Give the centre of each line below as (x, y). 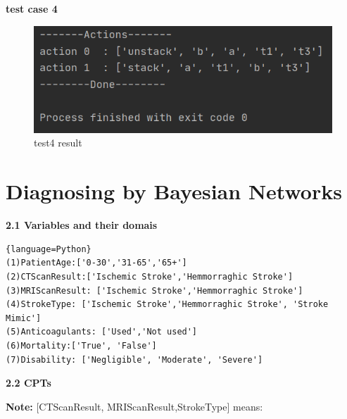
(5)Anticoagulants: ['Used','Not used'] (102, 332)
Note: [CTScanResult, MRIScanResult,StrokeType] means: (134, 406)
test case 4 (32, 8)
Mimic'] (24, 318)
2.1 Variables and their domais (82, 225)
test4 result (58, 143)
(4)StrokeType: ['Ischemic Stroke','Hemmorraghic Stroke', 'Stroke (167, 305)
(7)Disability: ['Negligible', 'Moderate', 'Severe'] (134, 359)
